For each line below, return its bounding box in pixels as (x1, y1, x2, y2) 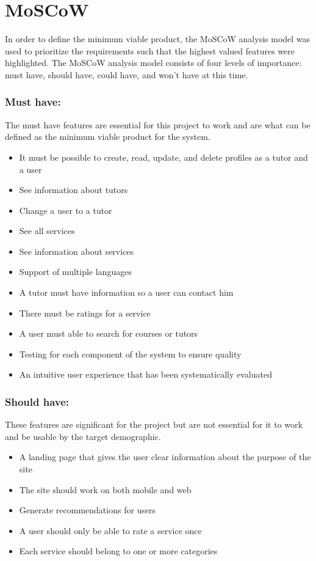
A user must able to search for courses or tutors (19, 327, 198, 340)
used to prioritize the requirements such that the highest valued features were (5, 44, 295, 57)
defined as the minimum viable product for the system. (5, 130, 210, 143)
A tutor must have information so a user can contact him (19, 286, 234, 299)
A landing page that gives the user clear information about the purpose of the (19, 450, 311, 463)
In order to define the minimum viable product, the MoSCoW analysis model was (5, 32, 311, 45)
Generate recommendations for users (19, 504, 156, 516)
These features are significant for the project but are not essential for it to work (5, 418, 303, 431)
